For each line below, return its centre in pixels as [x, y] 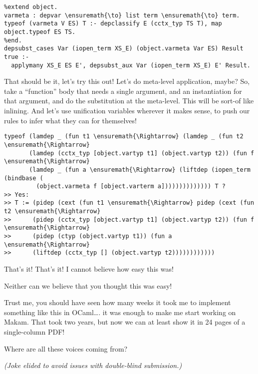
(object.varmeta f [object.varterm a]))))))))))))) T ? [131, 187]
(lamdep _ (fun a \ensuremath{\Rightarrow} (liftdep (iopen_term [140, 170]
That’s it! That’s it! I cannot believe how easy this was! [89, 269]
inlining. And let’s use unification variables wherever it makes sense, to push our [127, 111]
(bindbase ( [24, 178]
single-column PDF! [34, 332]
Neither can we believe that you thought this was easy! [88, 285]
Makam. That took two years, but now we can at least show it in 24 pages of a [125, 322]
